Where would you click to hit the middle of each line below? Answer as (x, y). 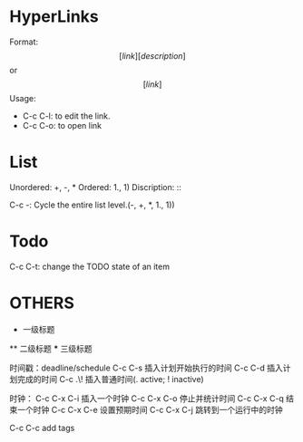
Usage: (23, 98)
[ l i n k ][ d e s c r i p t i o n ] (152, 55)
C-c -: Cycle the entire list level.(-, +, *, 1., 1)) (92, 205)
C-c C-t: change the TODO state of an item (90, 266)
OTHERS (42, 303)
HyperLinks (54, 17)
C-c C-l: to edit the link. (66, 116)
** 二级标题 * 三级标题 (51, 348)
